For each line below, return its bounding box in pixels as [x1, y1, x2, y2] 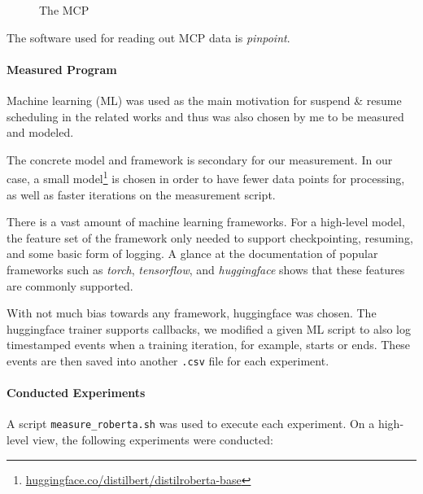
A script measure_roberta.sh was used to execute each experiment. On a [7, 415, 375, 432]
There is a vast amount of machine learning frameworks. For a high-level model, [7, 213, 405, 230]
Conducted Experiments [7, 384, 146, 401]
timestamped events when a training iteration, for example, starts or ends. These [7, 336, 411, 353]
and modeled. [7, 124, 74, 141]
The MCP [39, 2, 89, 18]
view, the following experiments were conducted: [32, 431, 273, 448]
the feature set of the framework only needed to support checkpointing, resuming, [7, 229, 413, 246]
